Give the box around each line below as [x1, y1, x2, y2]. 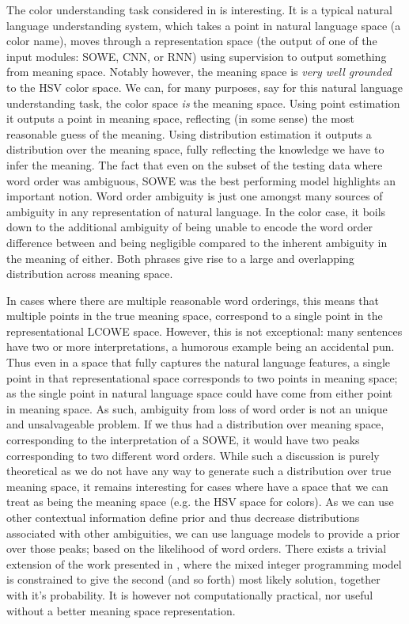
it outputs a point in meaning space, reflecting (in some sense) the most [6, 110, 354, 127]
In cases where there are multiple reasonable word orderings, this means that [6, 291, 379, 308]
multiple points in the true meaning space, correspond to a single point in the [6, 307, 383, 324]
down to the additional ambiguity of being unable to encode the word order [6, 219, 373, 235]
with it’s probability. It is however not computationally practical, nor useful [6, 586, 373, 603]
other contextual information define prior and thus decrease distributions [6, 509, 360, 525]
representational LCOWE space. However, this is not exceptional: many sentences [6, 322, 403, 339]
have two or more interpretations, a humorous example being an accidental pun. [6, 338, 395, 355]
